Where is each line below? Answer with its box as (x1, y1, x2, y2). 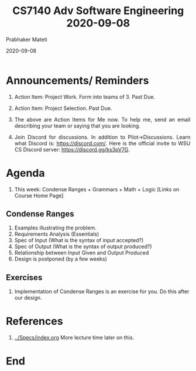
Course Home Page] (14, 192, 64, 199)
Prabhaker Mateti (6, 36, 47, 43)
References (6, 315, 63, 328)
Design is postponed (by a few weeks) (14, 256, 107, 263)
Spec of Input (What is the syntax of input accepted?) (14, 237, 144, 244)
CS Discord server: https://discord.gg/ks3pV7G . (14, 146, 130, 153)
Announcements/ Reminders (6, 74, 149, 87)
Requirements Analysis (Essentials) (14, 231, 99, 238)
